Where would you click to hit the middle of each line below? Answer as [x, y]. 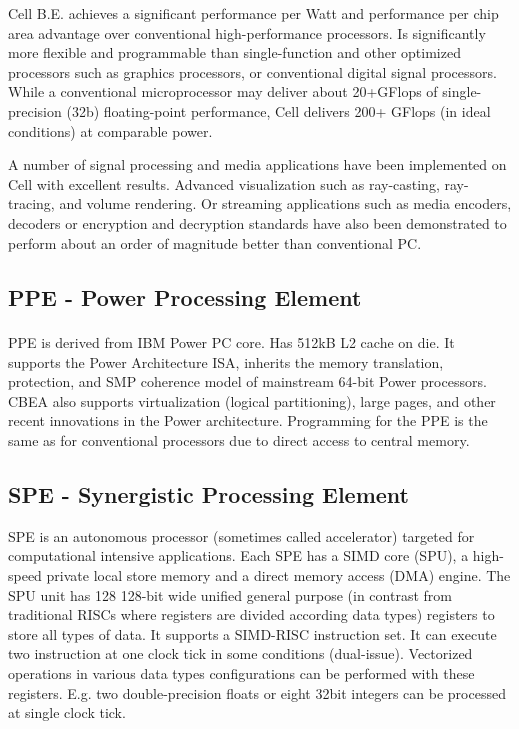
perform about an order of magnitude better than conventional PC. [215, 242]
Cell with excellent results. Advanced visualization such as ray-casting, [224, 183]
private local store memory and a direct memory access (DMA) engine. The [278, 574]
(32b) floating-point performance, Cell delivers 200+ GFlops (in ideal [278, 110]
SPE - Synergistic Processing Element [208, 493]
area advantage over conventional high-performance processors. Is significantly [247, 32]
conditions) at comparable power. [110, 130]
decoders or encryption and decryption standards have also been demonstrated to [257, 222]
